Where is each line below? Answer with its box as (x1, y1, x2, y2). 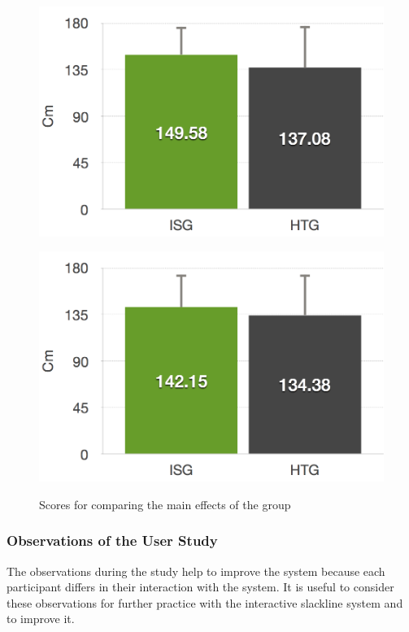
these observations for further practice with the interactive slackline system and (7, 594, 403, 611)
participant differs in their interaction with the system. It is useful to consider (7, 578, 394, 595)
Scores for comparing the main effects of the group (39, 495, 291, 512)
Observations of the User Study (7, 530, 218, 551)
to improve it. (7, 610, 75, 627)
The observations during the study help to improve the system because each (7, 562, 385, 579)
